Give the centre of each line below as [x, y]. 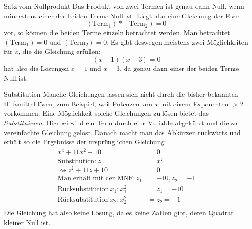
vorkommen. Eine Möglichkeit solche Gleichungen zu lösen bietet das [106, 113]
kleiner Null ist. [27, 222]
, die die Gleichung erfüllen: [60, 51]
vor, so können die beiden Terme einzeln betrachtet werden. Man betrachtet [117, 32]
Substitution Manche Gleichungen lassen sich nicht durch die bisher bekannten [121, 94]
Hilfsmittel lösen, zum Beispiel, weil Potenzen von [78, 103]
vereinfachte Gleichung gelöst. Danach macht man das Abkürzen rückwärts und [122, 132]
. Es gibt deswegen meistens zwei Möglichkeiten [177, 42]
